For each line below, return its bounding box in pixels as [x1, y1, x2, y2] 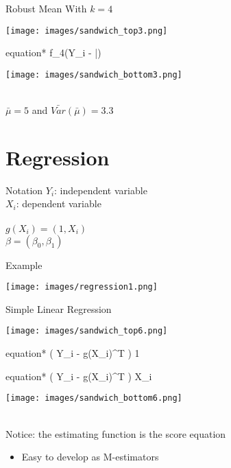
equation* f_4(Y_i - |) [5, 45, 101, 60]
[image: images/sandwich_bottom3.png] [5, 69, 182, 80]
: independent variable [54, 183, 147, 197]
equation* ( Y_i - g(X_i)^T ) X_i [5, 368, 152, 383]
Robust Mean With [5, 1, 87, 15]
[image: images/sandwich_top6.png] [5, 326, 168, 336]
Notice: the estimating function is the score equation [5, 426, 226, 441]
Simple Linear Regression [5, 301, 112, 316]
